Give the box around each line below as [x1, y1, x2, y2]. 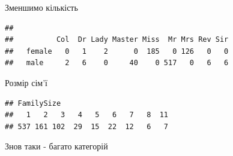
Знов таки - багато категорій [5, 140, 108, 152]
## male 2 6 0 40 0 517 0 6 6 [5, 59, 229, 68]
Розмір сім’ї [5, 76, 47, 88]
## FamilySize [5, 99, 61, 108]
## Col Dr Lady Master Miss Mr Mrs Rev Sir [5, 35, 229, 44]
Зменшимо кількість [5, 1, 78, 13]
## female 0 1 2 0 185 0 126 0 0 [5, 47, 229, 56]
